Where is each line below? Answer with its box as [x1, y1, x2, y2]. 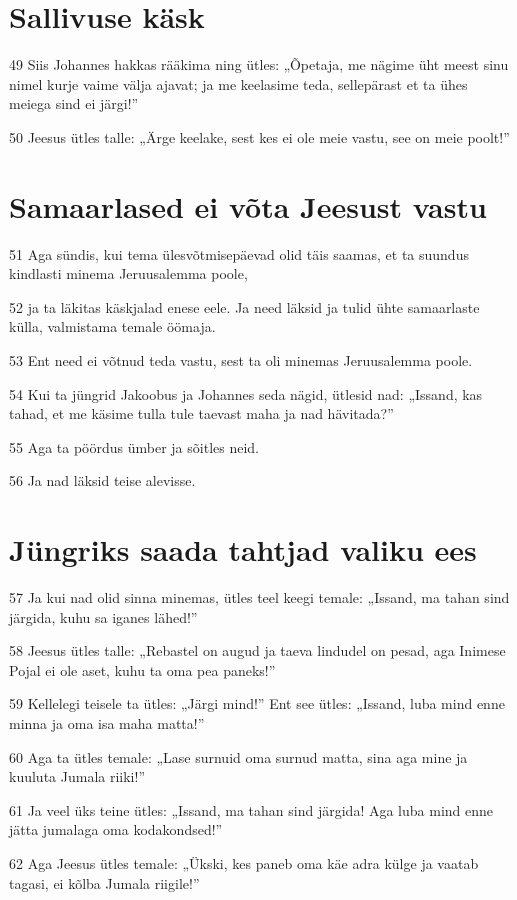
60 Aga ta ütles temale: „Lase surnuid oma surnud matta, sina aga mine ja [9, 746, 468, 767]
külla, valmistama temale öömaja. [9, 316, 216, 337]
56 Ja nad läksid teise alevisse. [9, 470, 196, 491]
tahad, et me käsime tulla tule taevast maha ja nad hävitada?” [9, 403, 394, 424]
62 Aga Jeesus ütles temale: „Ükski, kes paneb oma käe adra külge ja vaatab [9, 853, 479, 874]
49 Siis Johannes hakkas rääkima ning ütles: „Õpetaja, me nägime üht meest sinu [9, 54, 509, 75]
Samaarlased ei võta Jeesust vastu [9, 185, 487, 226]
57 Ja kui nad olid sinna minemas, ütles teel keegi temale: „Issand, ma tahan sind [9, 587, 510, 608]
